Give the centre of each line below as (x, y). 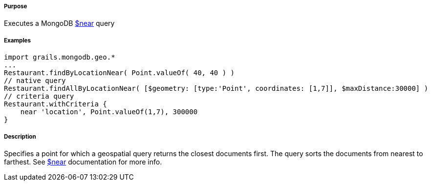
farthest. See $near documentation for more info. (83, 162)
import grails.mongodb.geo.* (60, 57)
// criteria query (39, 96)
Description (20, 136)
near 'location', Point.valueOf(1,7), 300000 (109, 112)
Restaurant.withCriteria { (55, 104)
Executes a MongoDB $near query (59, 23)
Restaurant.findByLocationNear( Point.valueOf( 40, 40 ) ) (119, 73)
